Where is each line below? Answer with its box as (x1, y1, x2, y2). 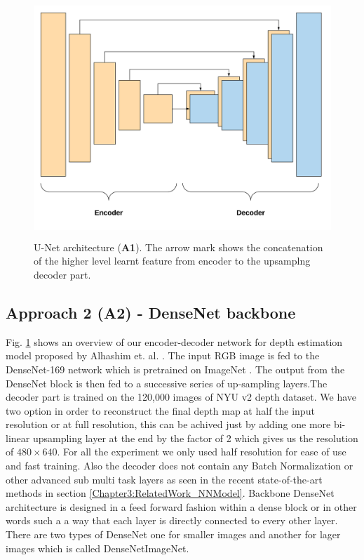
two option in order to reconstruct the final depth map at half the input (6, 403, 315, 418)
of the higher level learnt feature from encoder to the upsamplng (34, 253, 311, 268)
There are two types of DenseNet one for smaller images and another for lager (6, 527, 341, 542)
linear (6, 430, 30, 445)
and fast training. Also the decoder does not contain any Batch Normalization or (6, 458, 353, 473)
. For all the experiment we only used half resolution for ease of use (57, 444, 346, 459)
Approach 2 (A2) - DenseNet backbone (6, 301, 296, 323)
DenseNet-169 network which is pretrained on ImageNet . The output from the (6, 361, 345, 376)
